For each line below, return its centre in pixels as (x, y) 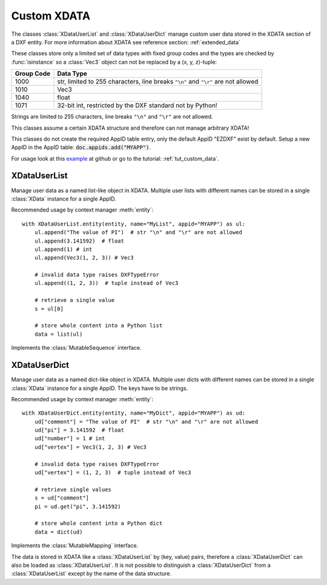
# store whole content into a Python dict (98, 523)
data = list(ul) (58, 334)
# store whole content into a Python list (98, 326)
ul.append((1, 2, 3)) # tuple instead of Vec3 (106, 283)
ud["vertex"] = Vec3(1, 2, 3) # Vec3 (90, 447)
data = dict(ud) (58, 532)
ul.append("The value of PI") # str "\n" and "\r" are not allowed (138, 232)
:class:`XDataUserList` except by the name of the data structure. (91, 573)
